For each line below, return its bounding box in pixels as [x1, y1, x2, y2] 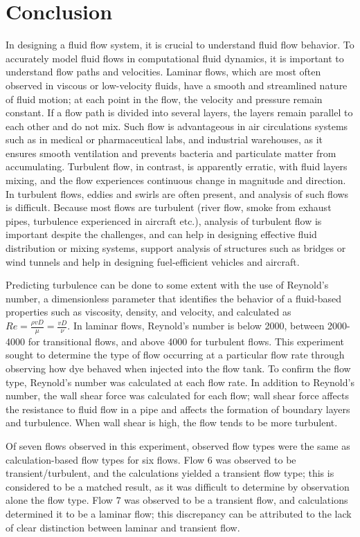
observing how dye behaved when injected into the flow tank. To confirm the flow [6, 361, 351, 376]
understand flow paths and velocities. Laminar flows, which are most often [6, 64, 321, 79]
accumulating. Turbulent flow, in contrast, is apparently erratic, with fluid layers [6, 159, 348, 174]
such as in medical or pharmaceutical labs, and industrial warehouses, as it [6, 132, 323, 147]
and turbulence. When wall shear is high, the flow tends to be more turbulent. [6, 415, 338, 430]
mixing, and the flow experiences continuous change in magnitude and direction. [6, 173, 346, 188]
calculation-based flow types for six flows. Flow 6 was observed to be [6, 452, 296, 466]
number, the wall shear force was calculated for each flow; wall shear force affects [6, 388, 349, 403]
